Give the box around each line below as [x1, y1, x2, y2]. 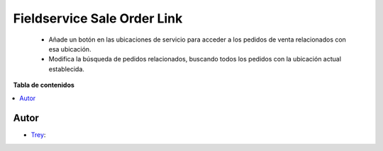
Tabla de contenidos [13, 81, 74, 90]
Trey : [30, 131, 46, 139]
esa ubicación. [48, 44, 91, 53]
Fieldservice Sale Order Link [13, 11, 183, 26]
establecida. [48, 64, 85, 73]
